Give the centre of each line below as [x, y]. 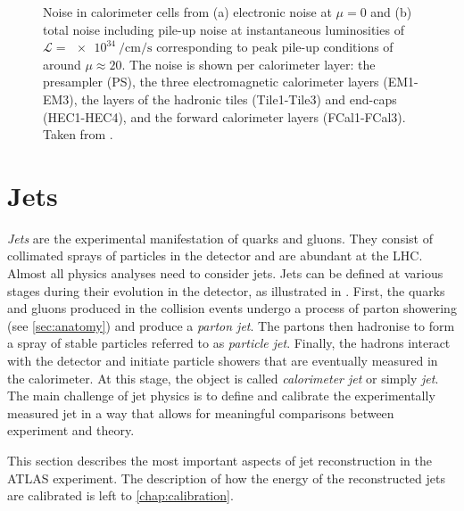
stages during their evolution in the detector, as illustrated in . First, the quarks [226, 290]
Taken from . [78, 134]
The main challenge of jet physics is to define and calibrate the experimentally [221, 396]
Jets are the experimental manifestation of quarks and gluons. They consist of [220, 238]
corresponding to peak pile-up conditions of [275, 47]
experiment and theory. [71, 430]
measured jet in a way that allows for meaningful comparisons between [201, 412]
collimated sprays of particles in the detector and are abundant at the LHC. [215, 255]
